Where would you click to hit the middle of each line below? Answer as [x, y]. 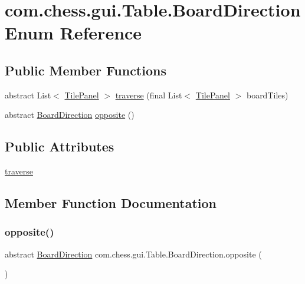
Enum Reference [73, 33]
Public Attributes [60, 146]
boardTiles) [267, 95]
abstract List [28, 95]
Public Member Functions [86, 70]
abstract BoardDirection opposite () [70, 115]
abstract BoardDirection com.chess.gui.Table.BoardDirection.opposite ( [133, 254]
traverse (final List [149, 95]
